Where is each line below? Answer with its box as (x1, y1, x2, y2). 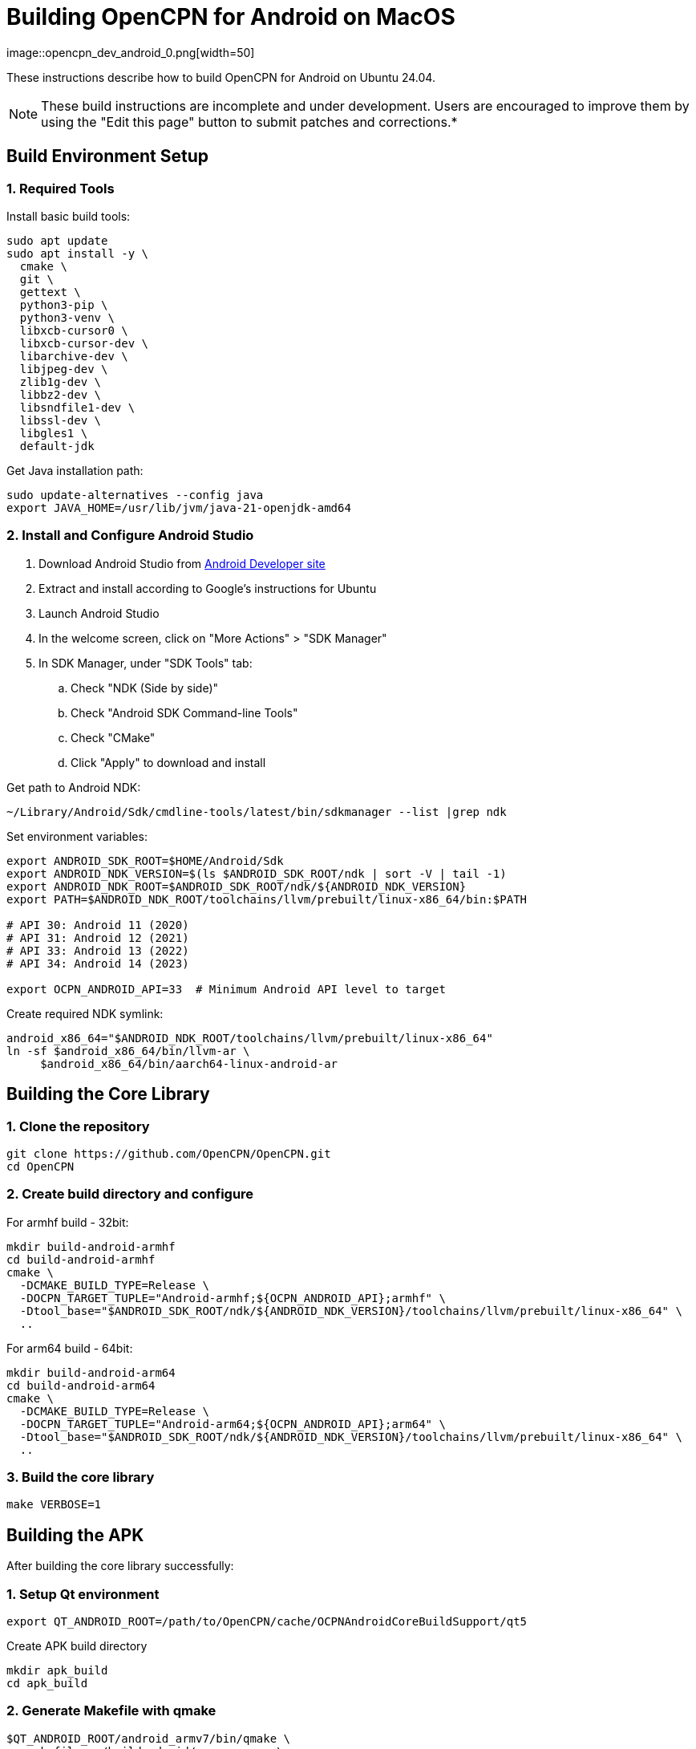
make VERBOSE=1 (6, 1498, 102, 1512)
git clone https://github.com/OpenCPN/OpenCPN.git (6, 1146, 331, 1160)
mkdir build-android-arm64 (6, 1366, 176, 1379)
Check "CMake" (71, 730, 156, 745)
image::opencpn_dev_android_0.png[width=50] (6, 45, 255, 59)
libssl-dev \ (19, 413, 102, 427)
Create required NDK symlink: (6, 1006, 164, 1021)
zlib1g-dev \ (19, 375, 102, 388)
